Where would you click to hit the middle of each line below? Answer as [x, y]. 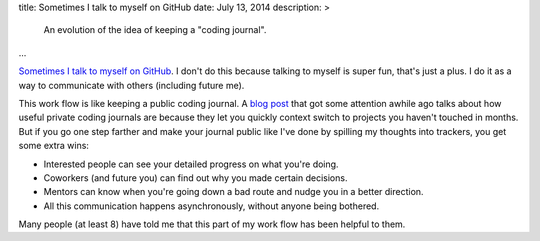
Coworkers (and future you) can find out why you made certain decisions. [195, 177]
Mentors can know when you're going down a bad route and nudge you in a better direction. [233, 192]
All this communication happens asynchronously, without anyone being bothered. [211, 206]
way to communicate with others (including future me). [131, 85]
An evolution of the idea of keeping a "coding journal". [155, 30]
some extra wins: [54, 146]
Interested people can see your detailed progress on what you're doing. [191, 164]
